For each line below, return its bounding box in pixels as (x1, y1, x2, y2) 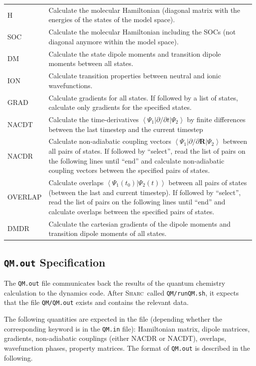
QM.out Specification (4, 254, 105, 269)
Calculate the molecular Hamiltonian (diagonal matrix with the (48, 4, 240, 15)
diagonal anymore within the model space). (48, 36, 179, 46)
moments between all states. (48, 58, 133, 68)
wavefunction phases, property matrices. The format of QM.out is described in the (4, 342, 250, 353)
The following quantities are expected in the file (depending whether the (4, 314, 223, 324)
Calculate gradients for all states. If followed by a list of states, (48, 92, 238, 102)
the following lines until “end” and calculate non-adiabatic (48, 155, 224, 166)
